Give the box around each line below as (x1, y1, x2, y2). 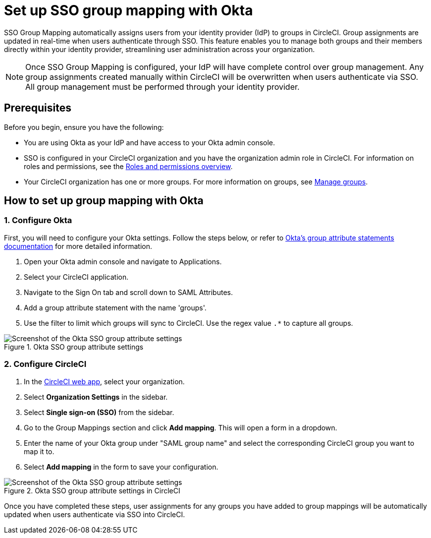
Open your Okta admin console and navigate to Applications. (24, 257, 222, 266)
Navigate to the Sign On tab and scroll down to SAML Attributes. (24, 288, 233, 297)
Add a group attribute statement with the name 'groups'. (24, 303, 207, 312)
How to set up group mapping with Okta (4, 194, 204, 207)
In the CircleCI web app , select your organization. (24, 377, 185, 386)
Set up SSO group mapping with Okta (4, 2, 253, 19)
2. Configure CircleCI (4, 359, 87, 369)
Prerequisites (4, 102, 71, 115)
